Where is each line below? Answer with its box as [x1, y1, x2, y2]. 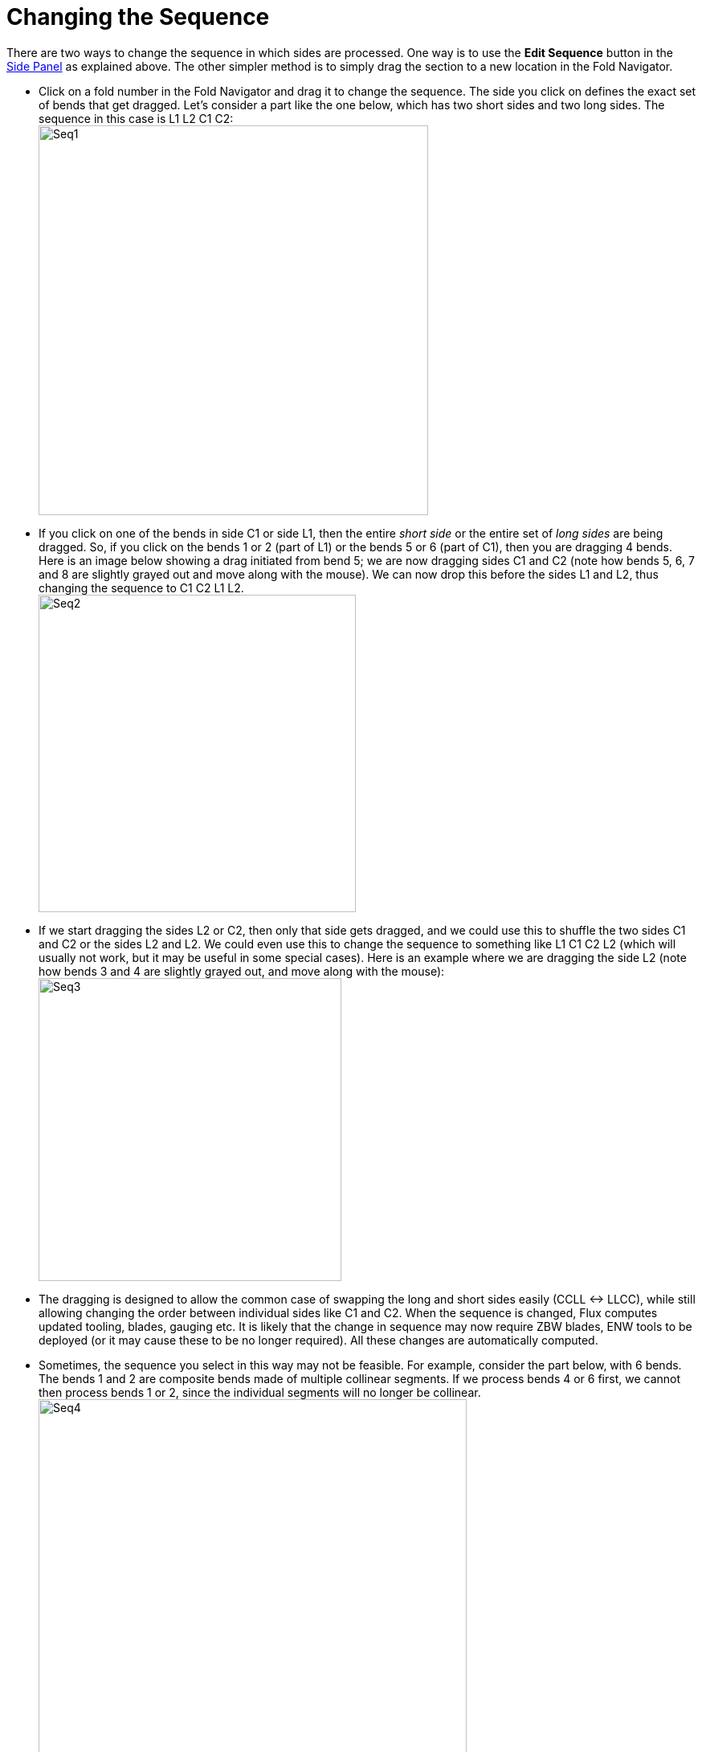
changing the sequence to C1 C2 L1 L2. [39, 580, 244, 595]
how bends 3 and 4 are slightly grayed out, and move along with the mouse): [39, 964, 445, 978]
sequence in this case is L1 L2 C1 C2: [39, 111, 234, 125]
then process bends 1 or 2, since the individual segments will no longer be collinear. [39, 1385, 481, 1399]
